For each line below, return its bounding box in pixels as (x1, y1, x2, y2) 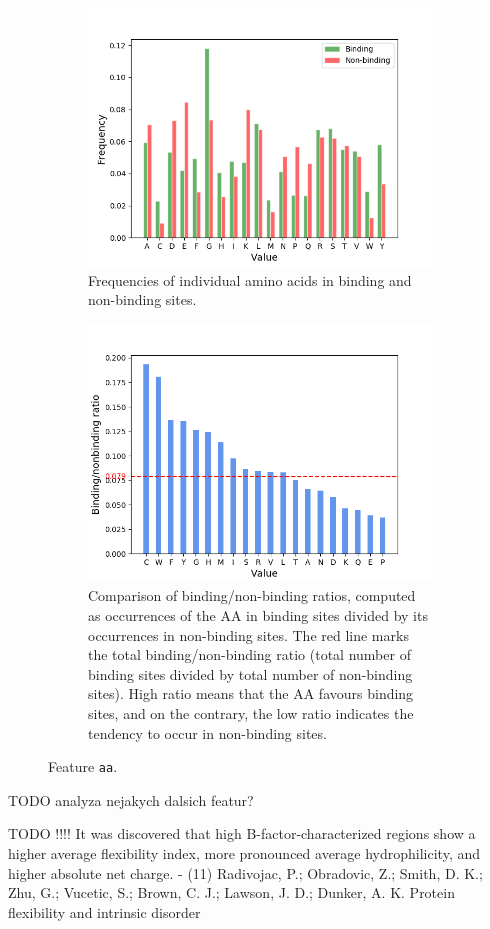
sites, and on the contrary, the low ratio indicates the (88, 702, 414, 723)
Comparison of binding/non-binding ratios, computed (88, 585, 416, 606)
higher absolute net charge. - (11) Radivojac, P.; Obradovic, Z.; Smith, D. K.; (8, 862, 483, 883)
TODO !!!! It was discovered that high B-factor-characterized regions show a (8, 823, 476, 844)
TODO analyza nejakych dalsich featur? (8, 789, 254, 810)
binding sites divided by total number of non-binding (88, 663, 413, 684)
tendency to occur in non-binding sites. (88, 722, 327, 743)
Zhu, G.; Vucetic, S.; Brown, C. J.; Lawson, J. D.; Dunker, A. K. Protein (8, 882, 455, 903)
